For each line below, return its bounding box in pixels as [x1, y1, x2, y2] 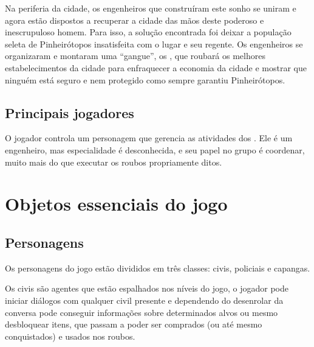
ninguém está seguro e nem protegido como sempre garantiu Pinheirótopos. [5, 73, 285, 86]
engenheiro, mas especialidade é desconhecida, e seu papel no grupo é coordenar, [5, 143, 305, 156]
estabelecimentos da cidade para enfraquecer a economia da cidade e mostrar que [5, 61, 307, 74]
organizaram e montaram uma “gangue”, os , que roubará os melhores [5, 49, 265, 62]
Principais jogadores [5, 103, 134, 122]
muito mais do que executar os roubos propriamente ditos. [5, 155, 222, 168]
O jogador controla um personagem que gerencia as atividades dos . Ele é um [5, 131, 293, 144]
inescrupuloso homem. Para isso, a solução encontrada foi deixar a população [5, 26, 292, 38]
